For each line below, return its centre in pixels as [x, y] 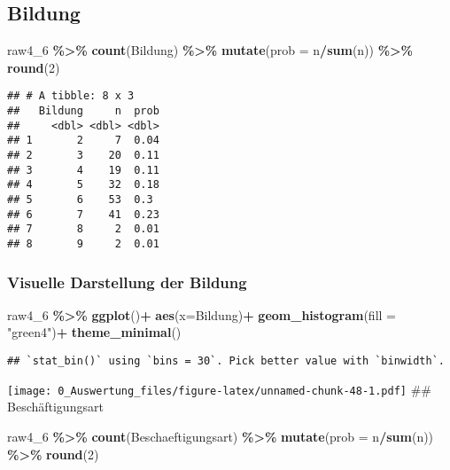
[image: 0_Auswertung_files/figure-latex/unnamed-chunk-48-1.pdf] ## [220, 389]
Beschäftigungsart [55, 407]
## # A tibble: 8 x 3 [71, 96]
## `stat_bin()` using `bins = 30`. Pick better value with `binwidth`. [226, 361]
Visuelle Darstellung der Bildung [127, 282]
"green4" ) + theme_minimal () [94, 332]
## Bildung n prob [83, 111]
